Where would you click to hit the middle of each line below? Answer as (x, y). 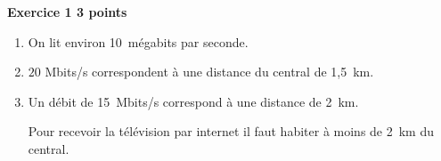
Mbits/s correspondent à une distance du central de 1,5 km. (209, 72)
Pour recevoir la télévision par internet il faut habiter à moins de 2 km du (231, 131)
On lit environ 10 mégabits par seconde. (138, 41)
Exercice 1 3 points (67, 12)
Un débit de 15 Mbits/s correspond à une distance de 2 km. (193, 101)
